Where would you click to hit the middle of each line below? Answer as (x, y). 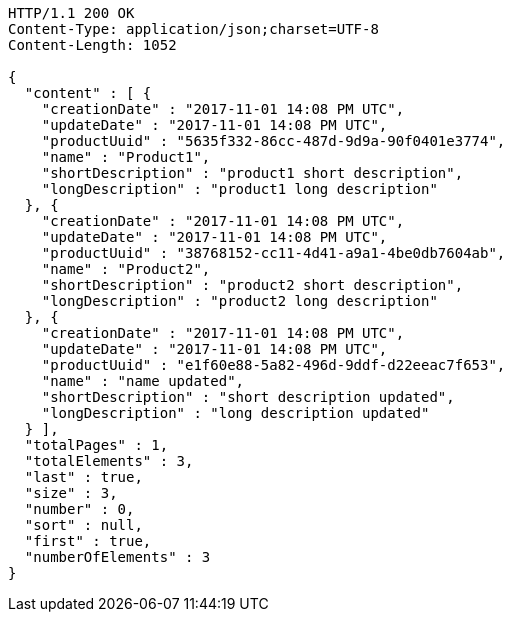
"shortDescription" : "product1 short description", (252, 173)
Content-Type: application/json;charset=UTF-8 (193, 29)
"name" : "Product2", (126, 269)
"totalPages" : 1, (96, 445)
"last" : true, (83, 477)
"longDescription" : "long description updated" (235, 413)
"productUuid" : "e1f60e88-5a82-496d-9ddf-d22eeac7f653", (273, 365)
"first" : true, (88, 541)
